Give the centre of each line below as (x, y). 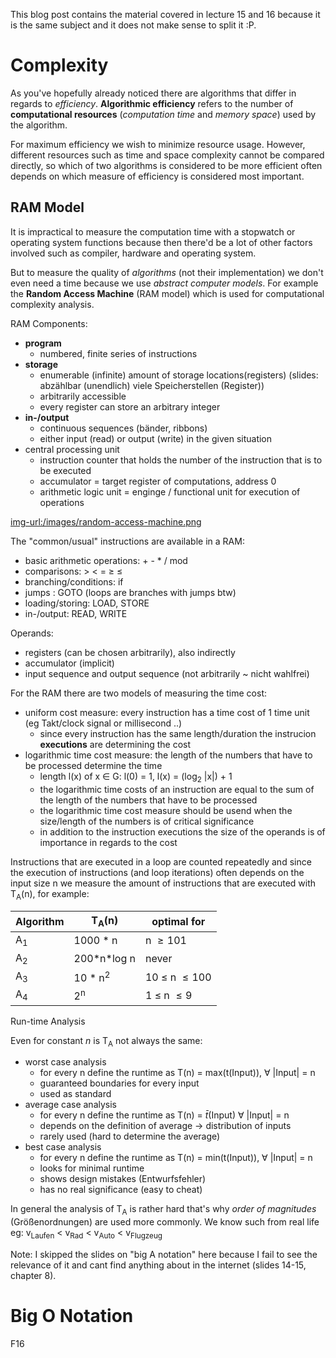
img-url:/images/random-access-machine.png (106, 521)
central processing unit (72, 449)
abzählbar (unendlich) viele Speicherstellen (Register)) (152, 385)
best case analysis (63, 1147)
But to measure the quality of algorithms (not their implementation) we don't (167, 272)
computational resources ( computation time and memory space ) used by (163, 114)
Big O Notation (72, 1316)
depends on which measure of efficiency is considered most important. (157, 176)
